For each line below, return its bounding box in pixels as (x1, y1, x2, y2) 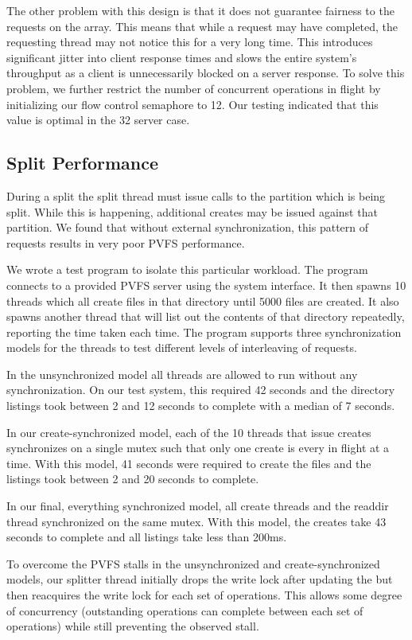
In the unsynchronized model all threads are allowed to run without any (6, 365, 358, 382)
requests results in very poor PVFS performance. (6, 234, 245, 251)
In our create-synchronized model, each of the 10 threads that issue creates (6, 423, 371, 440)
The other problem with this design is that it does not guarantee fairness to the (6, 2, 395, 18)
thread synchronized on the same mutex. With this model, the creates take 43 (6, 513, 387, 529)
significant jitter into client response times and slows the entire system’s (6, 49, 357, 65)
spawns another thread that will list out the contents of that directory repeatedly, (6, 308, 405, 325)
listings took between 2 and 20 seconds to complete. (6, 470, 259, 487)
